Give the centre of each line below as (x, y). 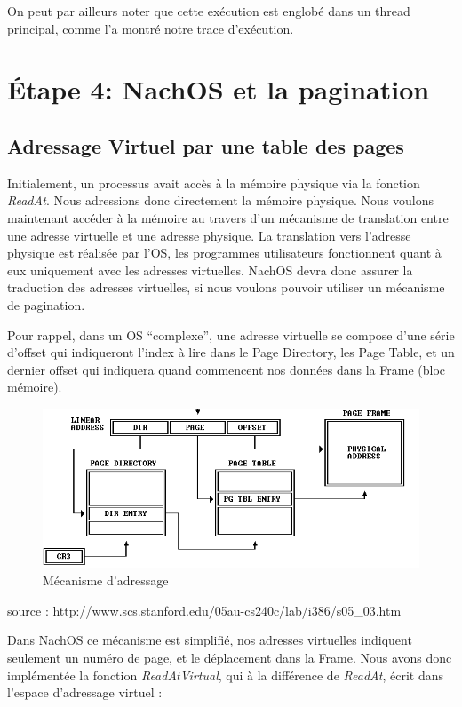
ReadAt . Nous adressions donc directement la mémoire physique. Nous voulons (221, 200)
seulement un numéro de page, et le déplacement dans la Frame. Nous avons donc (230, 658)
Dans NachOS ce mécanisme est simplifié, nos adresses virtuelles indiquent (210, 640)
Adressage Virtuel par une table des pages (206, 145)
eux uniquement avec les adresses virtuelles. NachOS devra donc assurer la (210, 270)
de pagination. (46, 304)
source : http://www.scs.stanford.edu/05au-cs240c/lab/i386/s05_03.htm (204, 610)
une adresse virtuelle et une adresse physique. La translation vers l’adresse (209, 235)
